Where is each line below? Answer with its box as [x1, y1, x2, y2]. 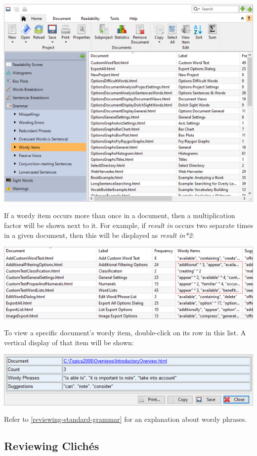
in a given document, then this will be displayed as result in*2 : [4, 229, 194, 240]
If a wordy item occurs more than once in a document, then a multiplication [4, 210, 235, 221]
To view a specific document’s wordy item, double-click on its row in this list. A [4, 327, 246, 338]
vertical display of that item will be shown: [4, 337, 134, 347]
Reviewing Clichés [4, 438, 99, 454]
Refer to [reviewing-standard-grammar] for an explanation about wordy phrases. [4, 414, 247, 424]
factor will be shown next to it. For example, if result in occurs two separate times [4, 220, 253, 230]
